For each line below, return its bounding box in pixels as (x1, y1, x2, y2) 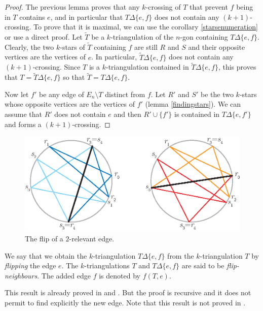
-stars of (60, 41, 85, 52)
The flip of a (25, 233, 63, 244)
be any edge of (39, 88, 84, 99)
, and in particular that (50, 11, 123, 22)
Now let (5, 88, 29, 99)
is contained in (174, 109, 220, 119)
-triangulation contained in (105, 61, 189, 72)
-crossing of (145, 2, 181, 12)
